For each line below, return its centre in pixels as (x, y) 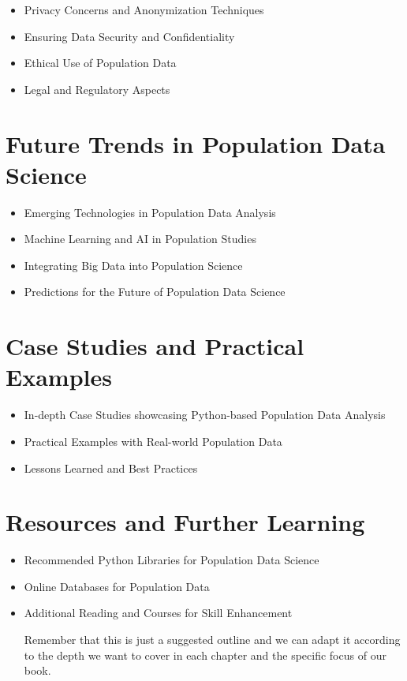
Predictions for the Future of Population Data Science (155, 292)
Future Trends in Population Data (196, 143)
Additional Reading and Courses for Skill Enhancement (158, 613)
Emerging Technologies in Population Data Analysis (150, 212)
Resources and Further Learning (185, 522)
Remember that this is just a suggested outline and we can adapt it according (212, 640)
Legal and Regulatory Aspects (97, 89)
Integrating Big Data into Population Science (133, 265)
